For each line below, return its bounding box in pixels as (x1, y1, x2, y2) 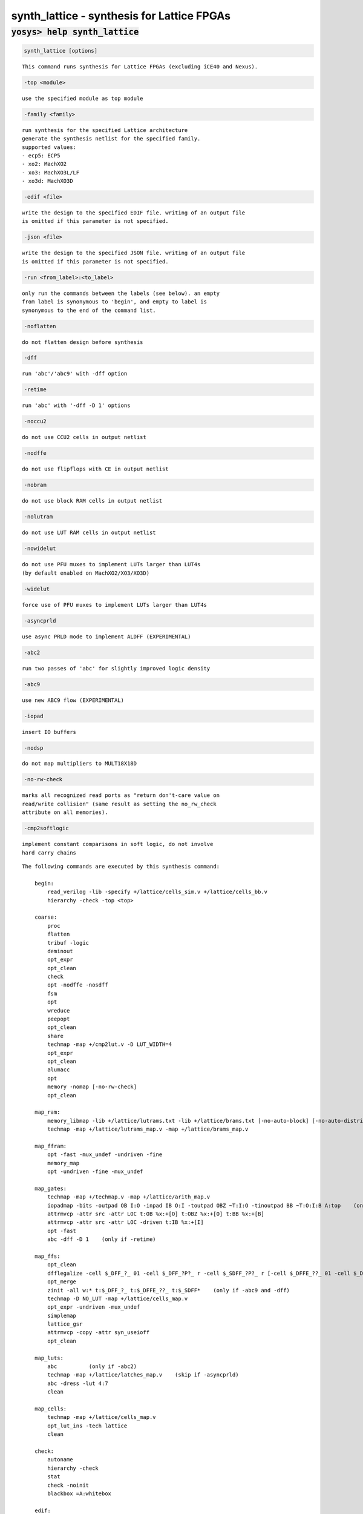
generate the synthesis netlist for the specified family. (22, 135, 201, 142)
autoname (47, 1456, 73, 1463)
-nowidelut (24, 545, 56, 552)
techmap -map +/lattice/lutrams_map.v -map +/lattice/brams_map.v (47, 1126, 249, 1132)
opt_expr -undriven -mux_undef (47, 1304, 140, 1311)
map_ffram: (34, 1142, 67, 1149)
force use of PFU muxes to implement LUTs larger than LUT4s (22, 601, 207, 608)
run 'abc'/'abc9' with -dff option (22, 370, 128, 377)
